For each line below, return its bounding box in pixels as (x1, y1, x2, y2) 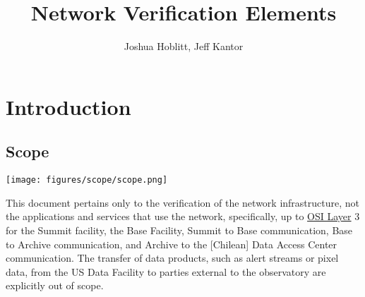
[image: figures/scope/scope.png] (6, 175, 168, 186)
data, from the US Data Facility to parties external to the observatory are (6, 264, 326, 279)
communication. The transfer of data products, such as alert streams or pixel (6, 250, 339, 265)
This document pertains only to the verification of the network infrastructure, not (6, 195, 360, 210)
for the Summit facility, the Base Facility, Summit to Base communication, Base (6, 222, 353, 237)
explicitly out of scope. (6, 278, 104, 293)
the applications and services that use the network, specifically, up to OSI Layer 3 (6, 209, 360, 224)
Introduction (6, 92, 131, 121)
